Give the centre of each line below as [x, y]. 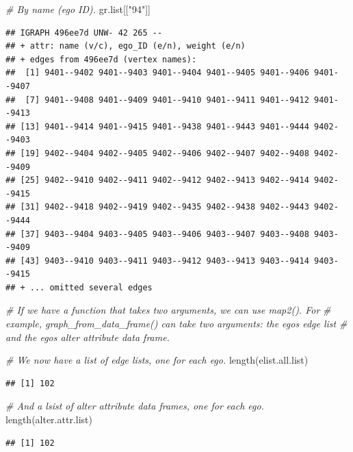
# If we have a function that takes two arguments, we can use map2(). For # [168, 310]
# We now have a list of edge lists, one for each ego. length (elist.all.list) [157, 360]
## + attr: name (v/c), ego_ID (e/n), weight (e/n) [126, 46]
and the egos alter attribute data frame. [88, 337]
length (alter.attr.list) [49, 419]
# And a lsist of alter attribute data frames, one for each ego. [135, 406]
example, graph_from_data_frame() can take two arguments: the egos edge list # [176, 324]
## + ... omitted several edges [79, 287]
